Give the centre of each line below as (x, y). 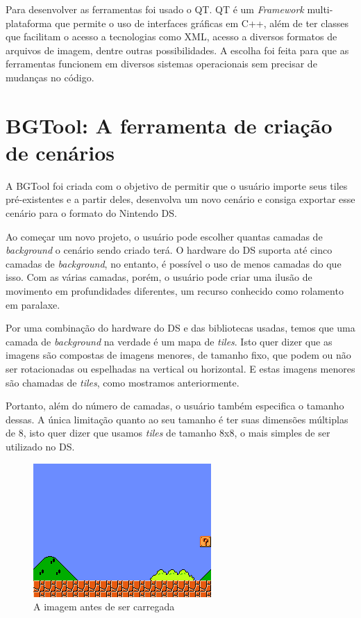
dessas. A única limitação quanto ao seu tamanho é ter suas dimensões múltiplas (177, 419)
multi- (320, 9)
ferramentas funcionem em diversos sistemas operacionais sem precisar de (161, 64)
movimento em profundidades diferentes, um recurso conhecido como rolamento (175, 291)
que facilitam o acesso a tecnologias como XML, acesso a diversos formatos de (171, 36)
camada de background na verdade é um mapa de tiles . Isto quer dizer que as (169, 341)
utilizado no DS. (40, 446)
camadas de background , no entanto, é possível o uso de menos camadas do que (174, 263)
